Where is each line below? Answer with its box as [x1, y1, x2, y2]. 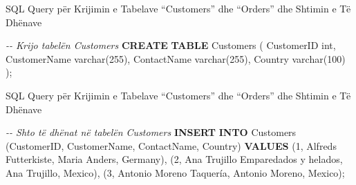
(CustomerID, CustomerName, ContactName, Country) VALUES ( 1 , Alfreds [6, 138, 337, 153]
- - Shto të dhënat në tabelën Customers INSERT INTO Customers [6, 125, 297, 139]
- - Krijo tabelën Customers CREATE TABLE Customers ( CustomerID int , [6, 38, 336, 52]
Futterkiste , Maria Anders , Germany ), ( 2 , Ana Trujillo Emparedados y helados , [6, 152, 343, 166]
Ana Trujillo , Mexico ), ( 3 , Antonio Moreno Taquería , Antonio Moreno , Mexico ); [6, 165, 345, 179]
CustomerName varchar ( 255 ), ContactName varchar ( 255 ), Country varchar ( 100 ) [6, 51, 346, 66]
